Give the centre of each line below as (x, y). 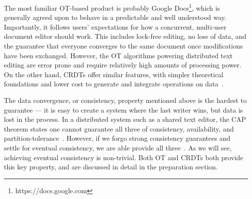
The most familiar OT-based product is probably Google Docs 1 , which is (112, 7)
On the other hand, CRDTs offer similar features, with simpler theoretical (114, 74)
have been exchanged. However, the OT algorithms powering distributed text (118, 55)
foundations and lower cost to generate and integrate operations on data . (114, 84)
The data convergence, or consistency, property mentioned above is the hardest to (125, 100)
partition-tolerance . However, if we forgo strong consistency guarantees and (117, 138)
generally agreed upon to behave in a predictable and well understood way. (115, 17)
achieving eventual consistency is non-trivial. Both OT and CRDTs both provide (124, 157)
